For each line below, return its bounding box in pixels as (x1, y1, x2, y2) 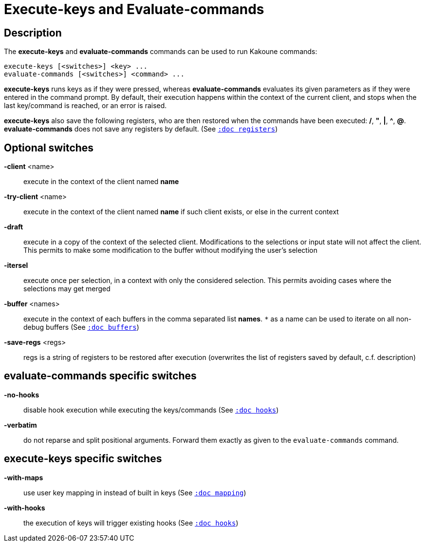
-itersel (4, 261, 28, 270)
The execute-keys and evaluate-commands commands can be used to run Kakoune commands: (4, 47, 317, 56)
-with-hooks (4, 503, 45, 512)
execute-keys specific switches (4, 452, 162, 465)
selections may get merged (23, 284, 111, 293)
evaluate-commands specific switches (4, 370, 197, 382)
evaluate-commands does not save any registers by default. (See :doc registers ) (4, 125, 278, 133)
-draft (4, 223, 23, 231)
